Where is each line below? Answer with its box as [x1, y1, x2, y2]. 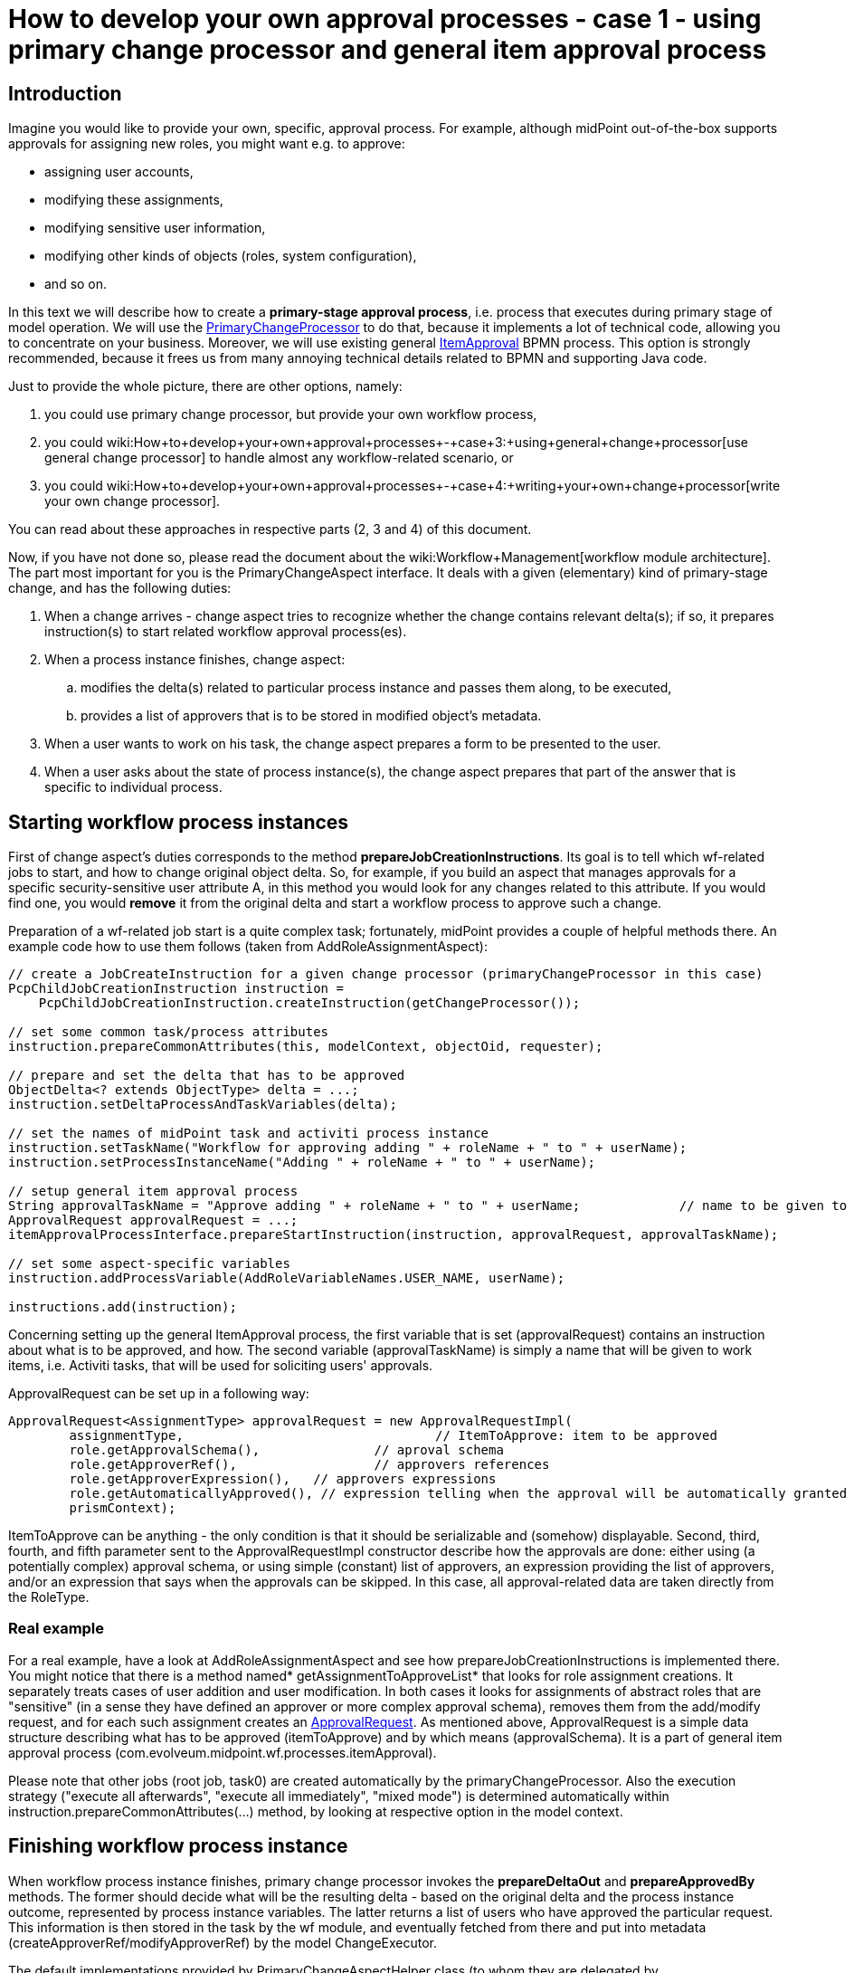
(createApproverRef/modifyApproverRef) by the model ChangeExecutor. [8, 1934, 438, 1950]
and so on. [44, 276, 108, 292]
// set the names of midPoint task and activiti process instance [8, 1126, 489, 1141]
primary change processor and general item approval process [8, 34, 767, 65]
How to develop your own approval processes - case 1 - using [8, 4, 762, 34]
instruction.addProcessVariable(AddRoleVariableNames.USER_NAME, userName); [8, 1271, 565, 1286]
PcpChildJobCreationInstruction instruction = [8, 981, 344, 996]
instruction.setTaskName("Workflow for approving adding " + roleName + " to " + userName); [8, 1140, 688, 1156]
